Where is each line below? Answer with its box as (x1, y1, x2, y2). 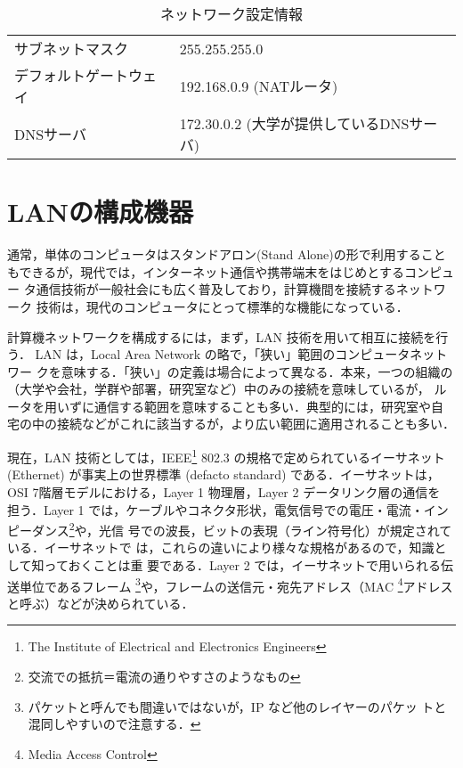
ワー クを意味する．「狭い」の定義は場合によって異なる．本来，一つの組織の (7, 362, 453, 380)
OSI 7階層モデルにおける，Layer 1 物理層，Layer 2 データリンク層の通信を (7, 482, 441, 501)
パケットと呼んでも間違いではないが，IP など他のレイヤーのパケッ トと (28, 697, 447, 715)
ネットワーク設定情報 (159, 4, 303, 24)
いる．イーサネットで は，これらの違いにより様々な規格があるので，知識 (7, 538, 435, 557)
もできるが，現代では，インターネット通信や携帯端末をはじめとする (7, 262, 404, 281)
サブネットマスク (14, 38, 129, 59)
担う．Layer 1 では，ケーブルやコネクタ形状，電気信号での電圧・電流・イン (7, 500, 449, 519)
